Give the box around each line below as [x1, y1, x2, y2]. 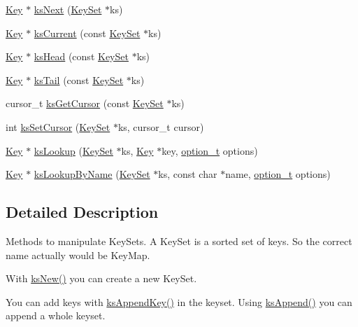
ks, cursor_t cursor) [117, 119, 204, 134]
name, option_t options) [225, 167, 331, 181]
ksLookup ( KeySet [34, 143, 113, 158]
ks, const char [158, 167, 217, 181]
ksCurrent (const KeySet [34, 25, 141, 40]
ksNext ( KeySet [34, 2, 102, 16]
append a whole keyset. [6, 308, 106, 323]
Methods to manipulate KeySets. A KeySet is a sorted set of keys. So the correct [6, 233, 352, 248]
